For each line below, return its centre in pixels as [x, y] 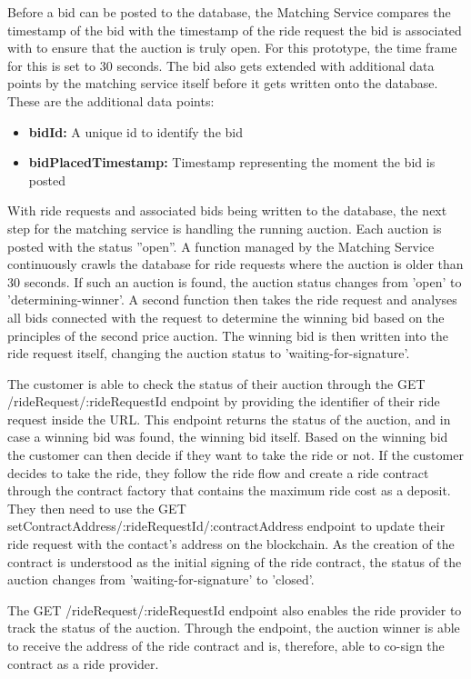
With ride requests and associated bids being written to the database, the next [227, 210]
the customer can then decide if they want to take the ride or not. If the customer [235, 455]
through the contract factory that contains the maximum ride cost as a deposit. [229, 490]
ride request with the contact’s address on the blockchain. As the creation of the [231, 544]
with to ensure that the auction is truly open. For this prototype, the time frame [232, 48]
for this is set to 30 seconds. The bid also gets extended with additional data [221, 65]
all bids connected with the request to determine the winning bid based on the [226, 317]
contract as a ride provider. [83, 663]
